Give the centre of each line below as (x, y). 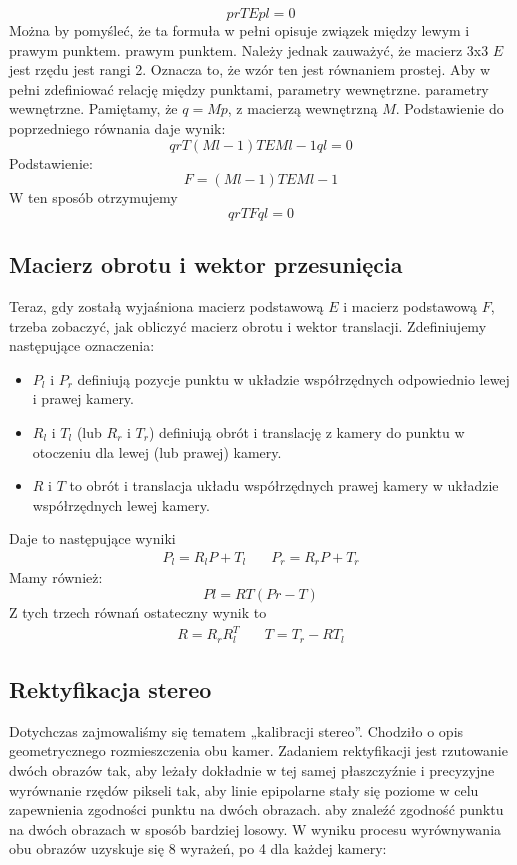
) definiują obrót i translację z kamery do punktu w (306, 431)
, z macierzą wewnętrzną (302, 108)
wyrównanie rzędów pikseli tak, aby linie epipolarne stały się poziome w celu (244, 789)
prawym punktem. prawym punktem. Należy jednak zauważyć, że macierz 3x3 (249, 49)
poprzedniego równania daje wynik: (117, 127)
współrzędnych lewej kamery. (121, 504)
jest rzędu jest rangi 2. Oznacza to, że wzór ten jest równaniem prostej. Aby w (250, 69)
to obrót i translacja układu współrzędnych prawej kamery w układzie (284, 485)
